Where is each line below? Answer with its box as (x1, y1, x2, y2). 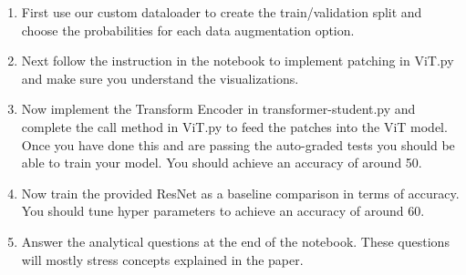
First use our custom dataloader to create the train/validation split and (21, 3, 422, 21)
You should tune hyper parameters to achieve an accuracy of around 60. (21, 201, 425, 220)
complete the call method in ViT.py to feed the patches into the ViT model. (21, 117, 448, 136)
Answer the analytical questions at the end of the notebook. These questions (21, 231, 450, 250)
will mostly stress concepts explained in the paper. (21, 250, 304, 269)
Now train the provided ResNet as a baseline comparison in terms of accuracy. (21, 183, 460, 202)
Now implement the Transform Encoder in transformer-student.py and (21, 99, 416, 118)
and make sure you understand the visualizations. (21, 68, 299, 87)
